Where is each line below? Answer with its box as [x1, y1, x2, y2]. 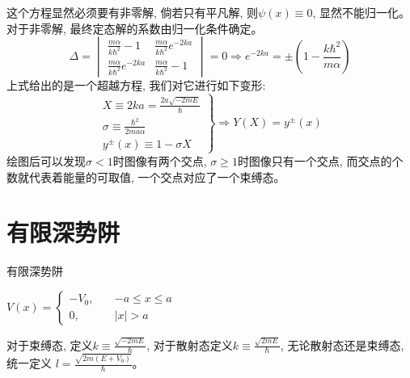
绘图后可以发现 [6, 152, 86, 169]
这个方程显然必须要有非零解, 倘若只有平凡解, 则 [6, 4, 259, 20]
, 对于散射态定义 [146, 336, 233, 353]
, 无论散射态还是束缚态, [280, 336, 404, 353]
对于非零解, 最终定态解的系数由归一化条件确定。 [6, 19, 263, 36]
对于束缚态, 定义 [6, 336, 93, 353]
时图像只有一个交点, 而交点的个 [237, 152, 404, 169]
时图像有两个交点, [112, 152, 207, 169]
